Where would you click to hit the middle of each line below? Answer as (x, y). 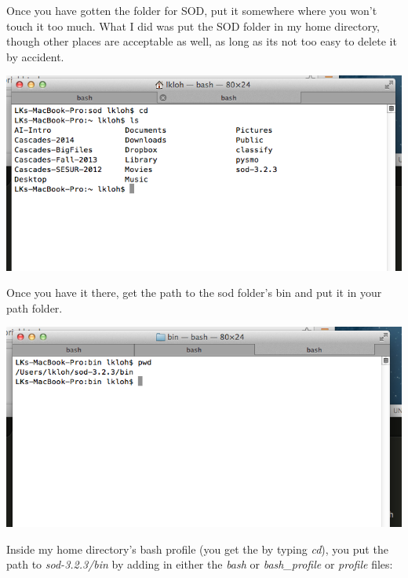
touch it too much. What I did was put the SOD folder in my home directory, (193, 26)
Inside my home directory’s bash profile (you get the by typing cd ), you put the (197, 549)
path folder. (35, 307)
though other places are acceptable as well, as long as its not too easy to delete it (202, 41)
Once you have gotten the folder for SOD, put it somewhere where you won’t (192, 10)
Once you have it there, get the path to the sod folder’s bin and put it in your (194, 293)
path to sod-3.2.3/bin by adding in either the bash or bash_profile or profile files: (200, 564)
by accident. (35, 56)
